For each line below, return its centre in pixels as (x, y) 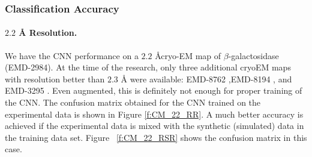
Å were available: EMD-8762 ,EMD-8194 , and (206, 78)
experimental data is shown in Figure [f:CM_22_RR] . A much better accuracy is (154, 114)
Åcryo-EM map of (188, 55)
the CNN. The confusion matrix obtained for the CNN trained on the (133, 102)
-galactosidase (253, 55)
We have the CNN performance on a (72, 55)
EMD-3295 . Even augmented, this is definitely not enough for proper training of (154, 90)
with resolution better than (55, 78)
